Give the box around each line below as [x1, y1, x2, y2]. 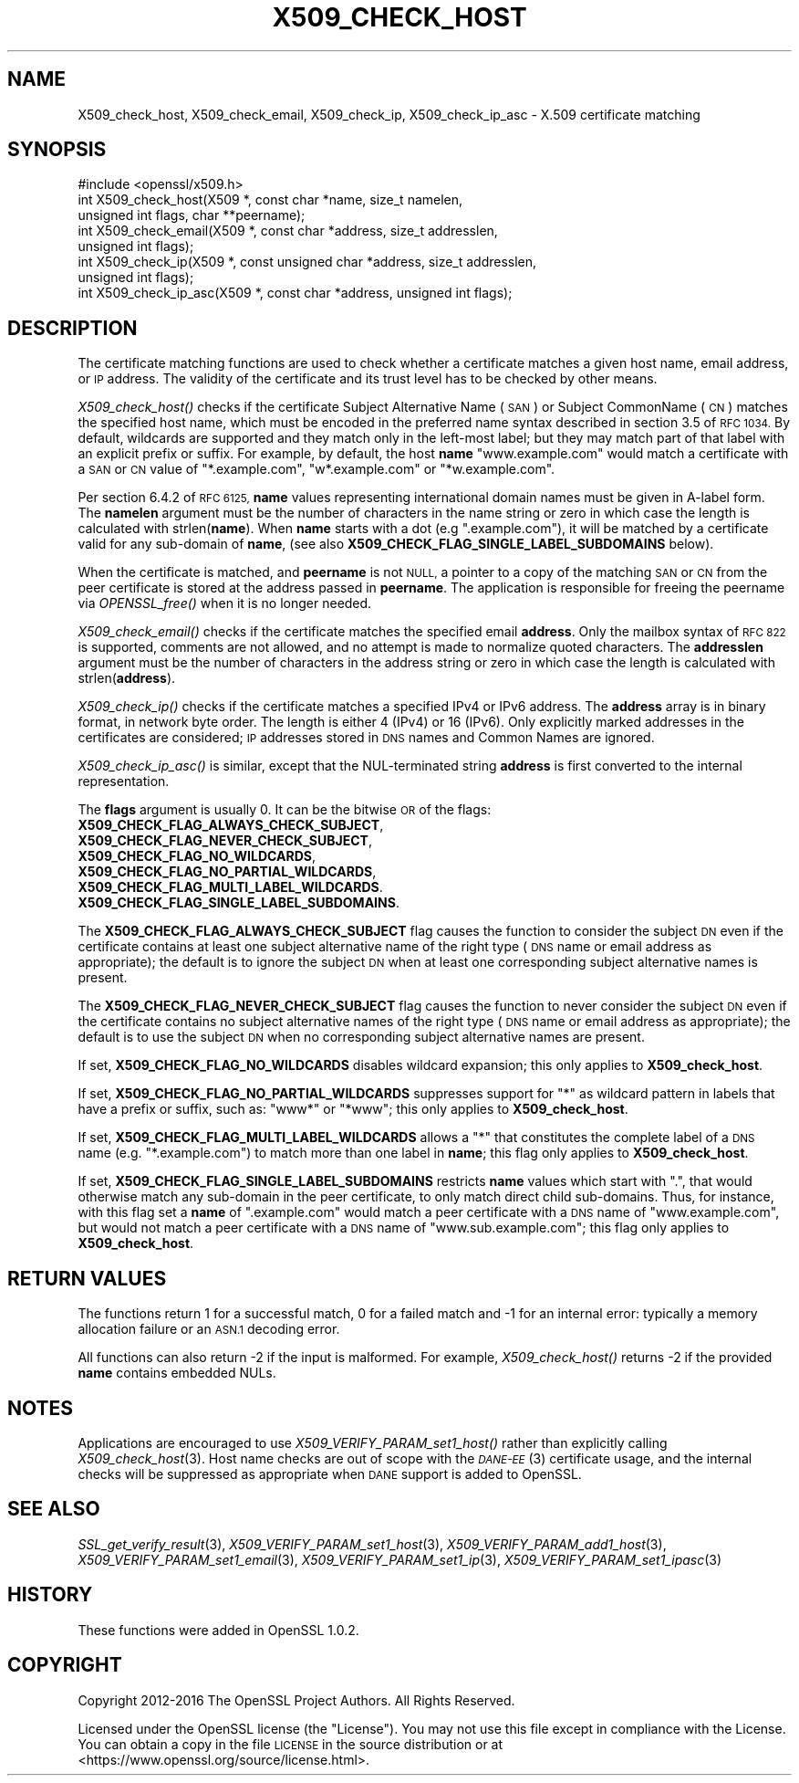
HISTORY [7, 1583, 93, 1607]
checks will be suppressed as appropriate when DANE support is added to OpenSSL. [78, 1465, 582, 1482]
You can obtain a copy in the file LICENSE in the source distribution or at [78, 1736, 503, 1752]
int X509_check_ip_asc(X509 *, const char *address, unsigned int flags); [78, 285, 513, 301]
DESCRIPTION [7, 316, 138, 340]
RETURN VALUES [7, 1266, 167, 1290]
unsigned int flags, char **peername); [78, 207, 306, 224]
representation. [78, 773, 170, 790]
